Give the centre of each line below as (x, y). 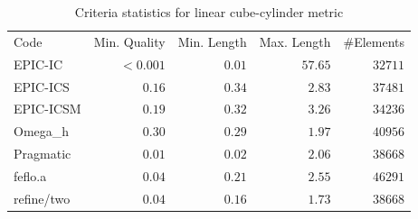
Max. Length (295, 41)
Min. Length (212, 41)
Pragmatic (43, 154)
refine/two (42, 198)
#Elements (374, 41)
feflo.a (30, 175)
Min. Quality (129, 41)
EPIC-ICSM (47, 109)
